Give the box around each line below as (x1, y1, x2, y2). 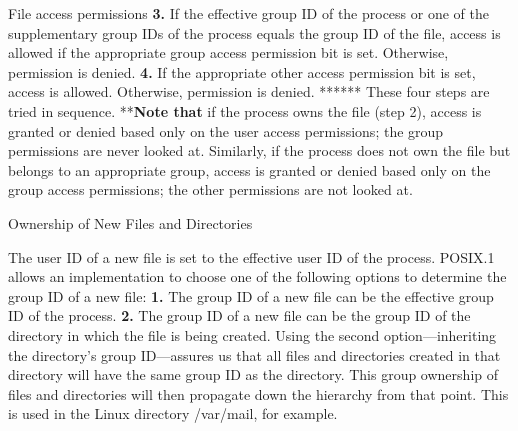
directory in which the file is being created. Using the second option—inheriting (8, 324, 497, 345)
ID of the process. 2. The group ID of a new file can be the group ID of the (8, 305, 471, 326)
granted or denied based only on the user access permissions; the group (8, 120, 444, 141)
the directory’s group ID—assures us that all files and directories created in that (8, 344, 501, 365)
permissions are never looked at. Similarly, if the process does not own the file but (8, 140, 511, 161)
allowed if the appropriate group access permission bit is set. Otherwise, (8, 42, 449, 63)
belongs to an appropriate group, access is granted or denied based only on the (8, 159, 491, 180)
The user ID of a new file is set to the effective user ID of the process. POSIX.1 (8, 246, 495, 267)
